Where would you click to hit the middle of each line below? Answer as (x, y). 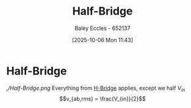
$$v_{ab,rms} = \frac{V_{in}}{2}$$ (103, 99)
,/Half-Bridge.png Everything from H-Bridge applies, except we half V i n (96, 88)
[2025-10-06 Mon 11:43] (103, 40)
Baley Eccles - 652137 (103, 28)
